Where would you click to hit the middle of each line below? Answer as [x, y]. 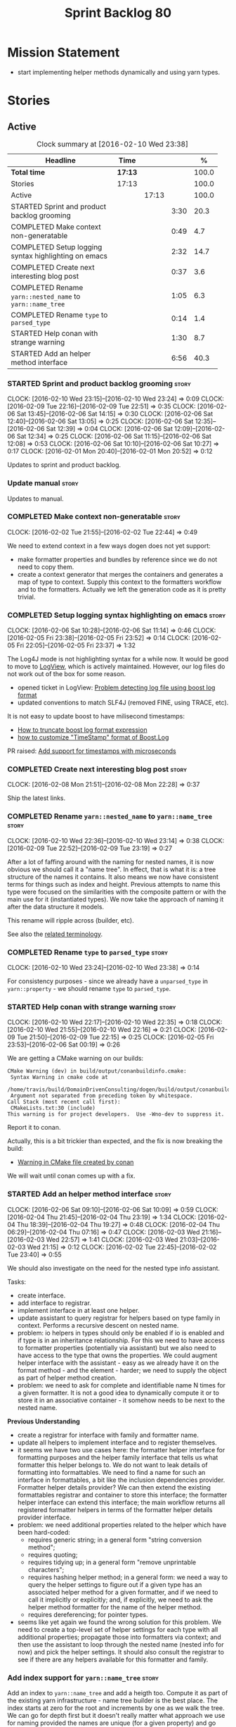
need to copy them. [46, 567]
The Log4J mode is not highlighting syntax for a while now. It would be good [118, 659]
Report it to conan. [34, 1128]
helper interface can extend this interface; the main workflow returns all [121, 1502]
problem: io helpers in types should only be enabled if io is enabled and [121, 1333]
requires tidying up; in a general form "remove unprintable [112, 1562]
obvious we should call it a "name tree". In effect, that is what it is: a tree [112, 869]
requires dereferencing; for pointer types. [88, 1614]
